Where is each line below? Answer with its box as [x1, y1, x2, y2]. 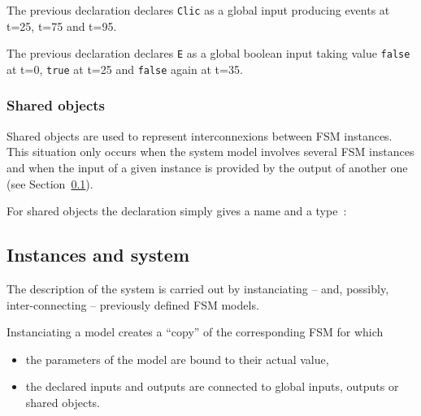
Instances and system [7, 242, 190, 267]
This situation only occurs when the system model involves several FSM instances [7, 143, 414, 160]
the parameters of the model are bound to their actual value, [25, 350, 329, 367]
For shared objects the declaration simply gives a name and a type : [7, 202, 347, 219]
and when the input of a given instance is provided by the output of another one [7, 158, 408, 175]
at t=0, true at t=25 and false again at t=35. [7, 60, 243, 77]
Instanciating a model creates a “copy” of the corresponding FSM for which [7, 323, 384, 340]
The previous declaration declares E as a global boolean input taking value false [7, 45, 410, 62]
